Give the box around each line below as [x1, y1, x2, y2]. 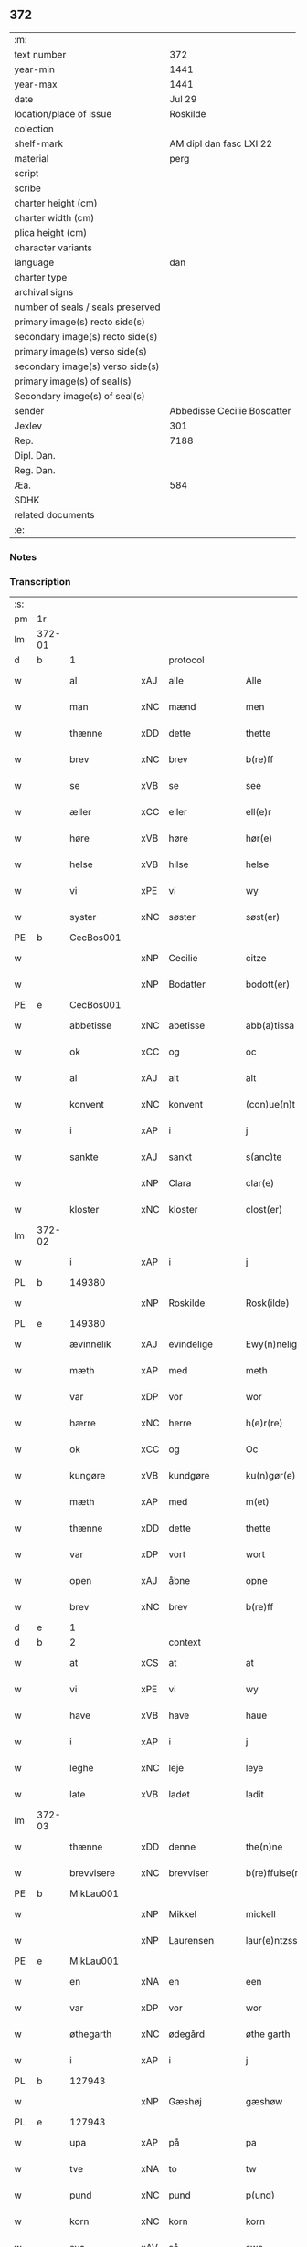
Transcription [9, 575, 71, 588]
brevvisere [69, 1867, 116, 1880]
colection [14, 122, 55, 135]
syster [69, 911, 97, 924]
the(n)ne [245, 1840, 283, 1853]
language [14, 256, 55, 269]
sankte [69, 1150, 99, 1163]
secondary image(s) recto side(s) [14, 330, 158, 343]
